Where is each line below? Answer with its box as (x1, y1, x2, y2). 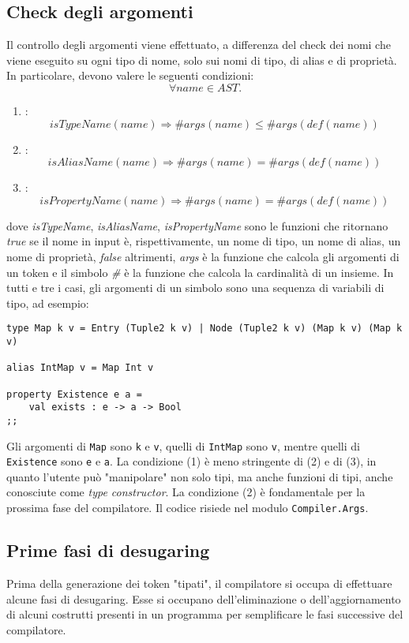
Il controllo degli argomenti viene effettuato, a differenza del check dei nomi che (6, 36, 391, 53)
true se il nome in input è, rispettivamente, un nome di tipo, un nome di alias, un (6, 233, 401, 249)
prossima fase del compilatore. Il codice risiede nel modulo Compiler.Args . (6, 499, 369, 516)
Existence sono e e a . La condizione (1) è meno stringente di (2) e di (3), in (6, 453, 377, 469)
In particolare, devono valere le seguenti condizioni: (6, 67, 254, 84)
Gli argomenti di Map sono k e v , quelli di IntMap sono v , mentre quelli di (6, 437, 360, 454)
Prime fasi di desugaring (6, 538, 210, 563)
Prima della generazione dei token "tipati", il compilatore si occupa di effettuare (6, 574, 392, 591)
